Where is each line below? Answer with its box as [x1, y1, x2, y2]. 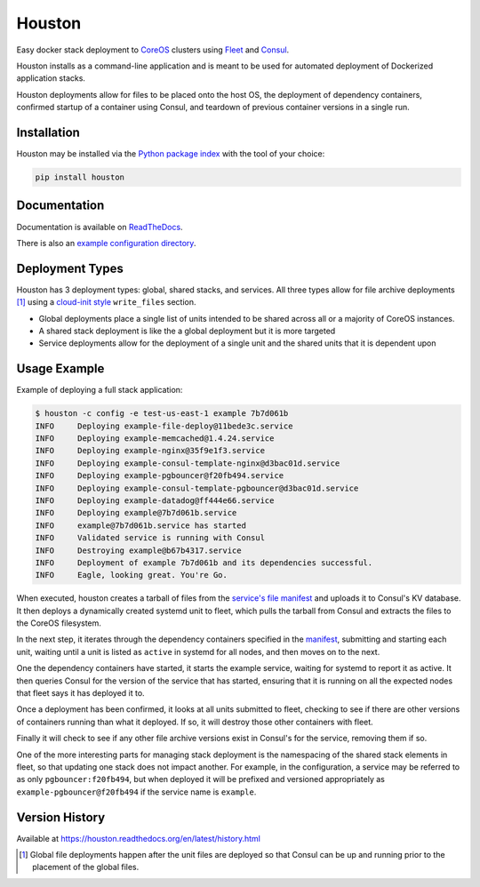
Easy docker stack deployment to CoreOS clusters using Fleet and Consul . [16, 44, 290, 55]
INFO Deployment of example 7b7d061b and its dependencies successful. [35, 557, 373, 568]
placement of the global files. [32, 862, 140, 873]
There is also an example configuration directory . [16, 237, 196, 248]
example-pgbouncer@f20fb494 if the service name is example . [16, 787, 257, 797]
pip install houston [35, 172, 124, 182]
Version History [16, 810, 106, 825]
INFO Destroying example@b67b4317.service [35, 545, 242, 555]
